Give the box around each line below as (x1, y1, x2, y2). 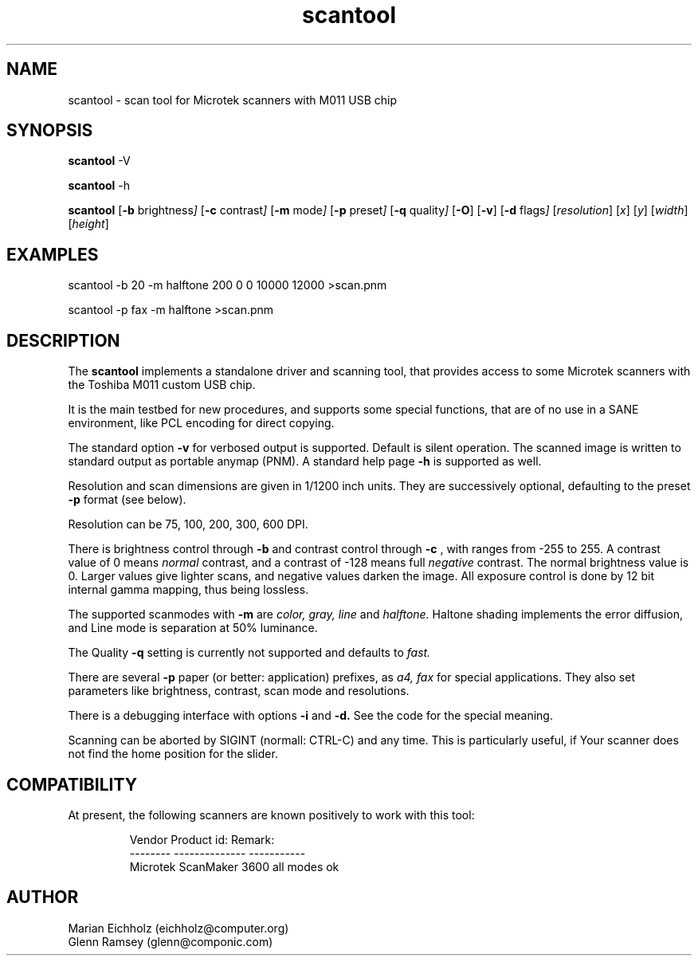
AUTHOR (6, 887, 79, 908)
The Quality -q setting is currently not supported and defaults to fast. (68, 646, 431, 660)
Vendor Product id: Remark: (129, 832, 275, 846)
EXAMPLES (6, 244, 99, 265)
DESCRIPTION (6, 330, 120, 351)
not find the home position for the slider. (68, 747, 278, 761)
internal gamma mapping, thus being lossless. (68, 583, 309, 597)
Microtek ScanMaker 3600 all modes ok (129, 859, 339, 874)
